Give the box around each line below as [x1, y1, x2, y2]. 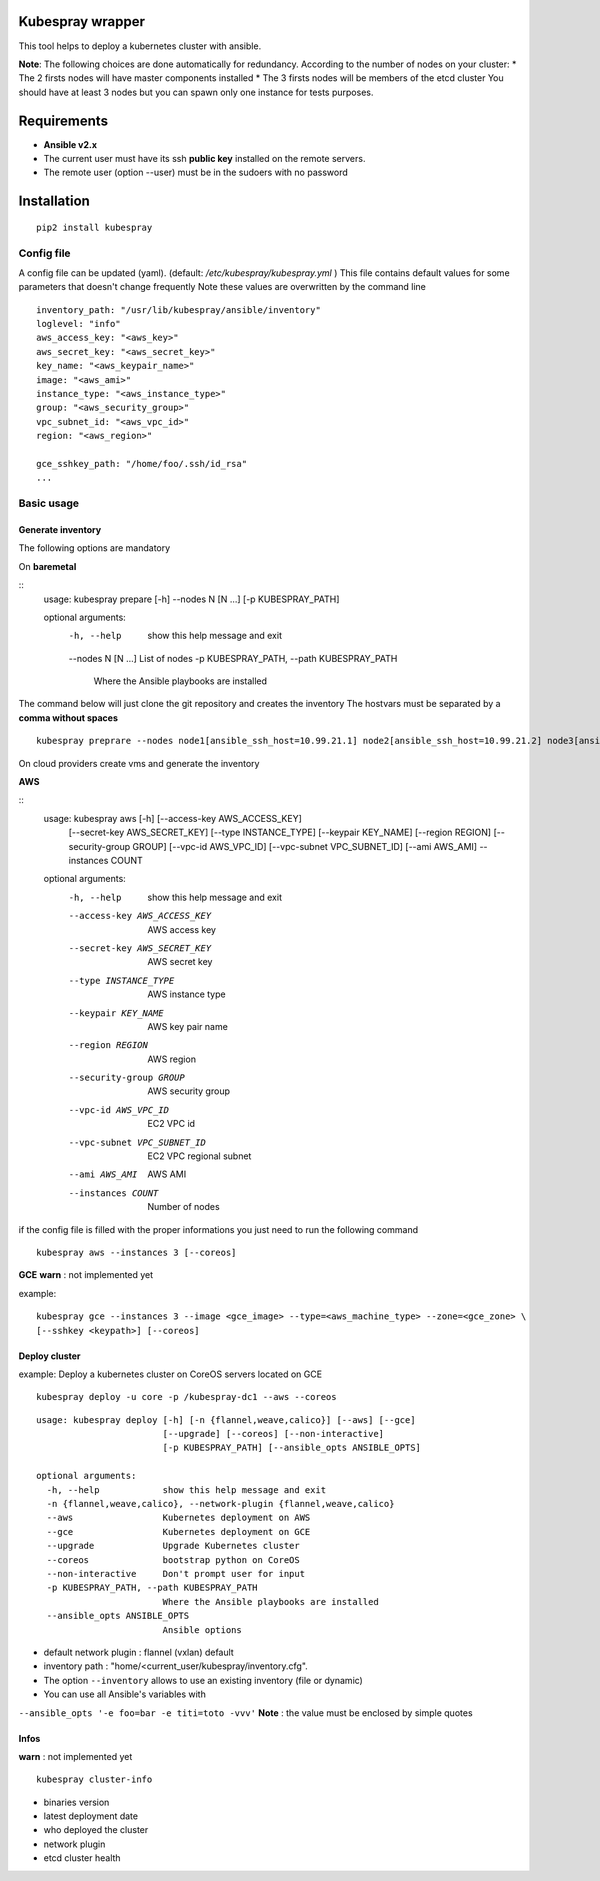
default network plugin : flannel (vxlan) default [43, 1646, 234, 1658]
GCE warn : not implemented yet [18, 1269, 154, 1281]
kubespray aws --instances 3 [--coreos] [36, 1246, 237, 1258]
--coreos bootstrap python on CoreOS [46, 1554, 300, 1565]
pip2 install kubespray [36, 221, 153, 233]
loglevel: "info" [36, 318, 121, 330]
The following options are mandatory [18, 542, 171, 554]
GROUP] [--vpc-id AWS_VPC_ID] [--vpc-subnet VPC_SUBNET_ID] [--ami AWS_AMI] [132, 840, 478, 852]
